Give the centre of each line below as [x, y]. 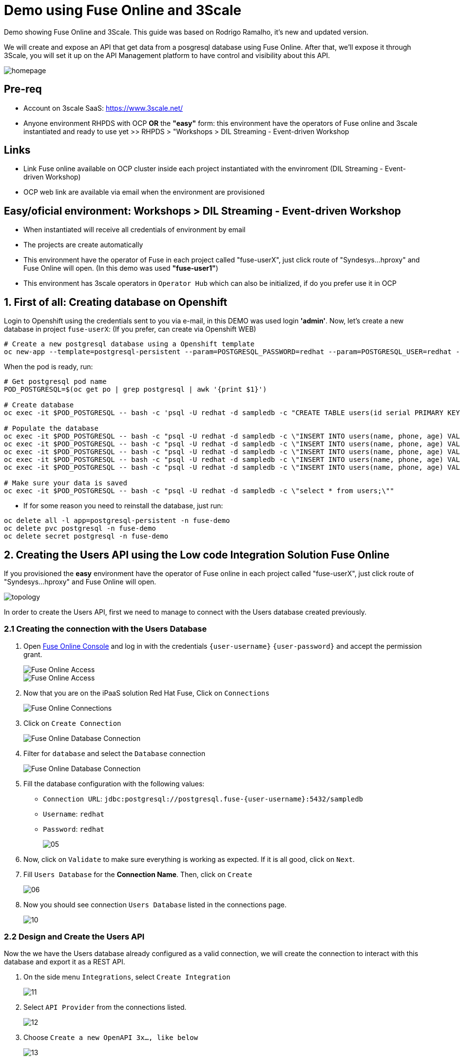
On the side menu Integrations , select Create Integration [127, 977]
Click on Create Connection [72, 723]
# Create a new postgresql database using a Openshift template [129, 344]
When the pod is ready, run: [48, 367]
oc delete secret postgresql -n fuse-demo [86, 536]
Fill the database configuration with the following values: [114, 783]
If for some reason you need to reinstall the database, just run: [123, 506]
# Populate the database [51, 429]
